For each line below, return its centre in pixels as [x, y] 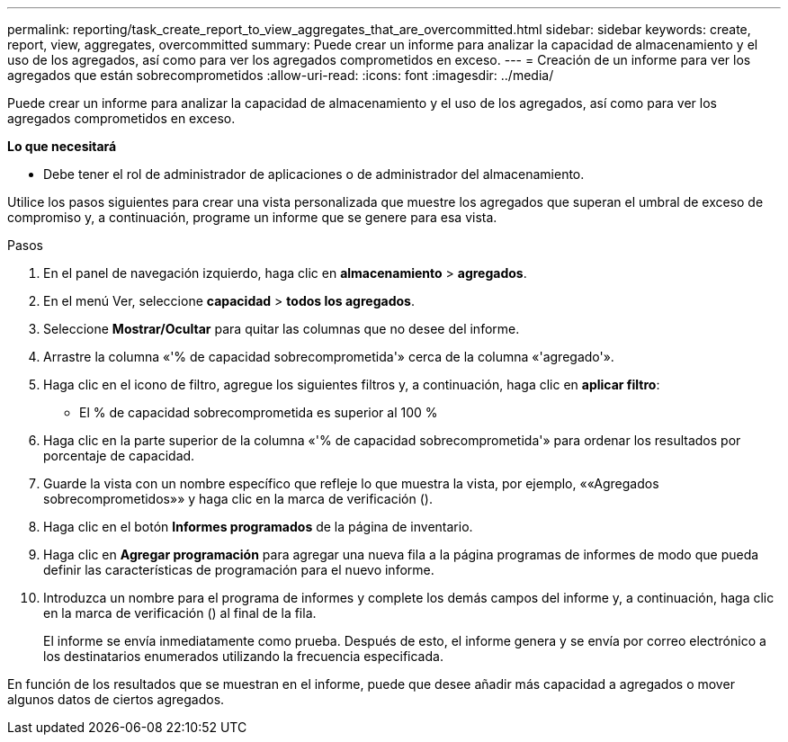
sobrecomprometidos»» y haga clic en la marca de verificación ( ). [238, 499]
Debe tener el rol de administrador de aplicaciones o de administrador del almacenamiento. [314, 174]
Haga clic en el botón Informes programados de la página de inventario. [258, 527]
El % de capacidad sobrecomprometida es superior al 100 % [259, 412]
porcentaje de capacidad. [119, 456]
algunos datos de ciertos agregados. [116, 699]
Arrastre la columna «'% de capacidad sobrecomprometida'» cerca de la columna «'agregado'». [329, 357]
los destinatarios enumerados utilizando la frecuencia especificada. [243, 656]
